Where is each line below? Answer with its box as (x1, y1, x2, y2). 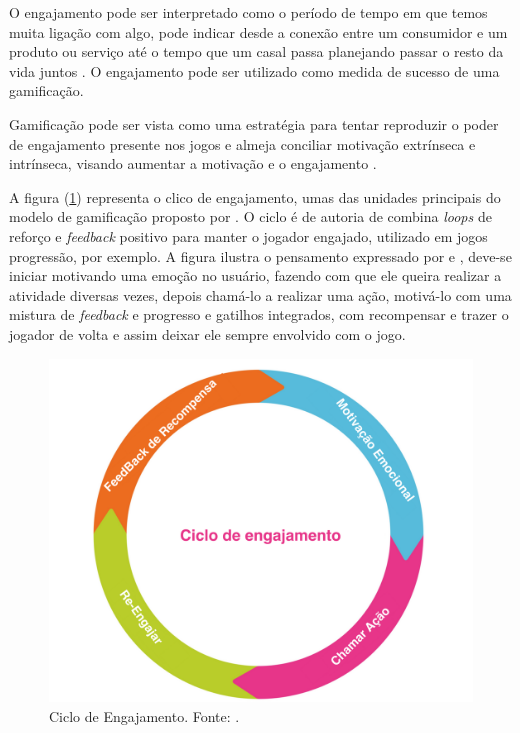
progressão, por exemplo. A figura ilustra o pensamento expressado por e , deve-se (9, 245, 512, 266)
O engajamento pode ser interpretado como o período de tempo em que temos (9, 2, 488, 22)
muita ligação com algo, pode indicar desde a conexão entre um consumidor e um (9, 21, 508, 42)
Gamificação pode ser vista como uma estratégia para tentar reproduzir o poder (9, 113, 499, 134)
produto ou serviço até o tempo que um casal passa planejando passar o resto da (9, 41, 504, 62)
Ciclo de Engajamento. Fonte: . (49, 705, 240, 726)
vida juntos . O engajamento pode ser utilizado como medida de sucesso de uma (9, 60, 500, 81)
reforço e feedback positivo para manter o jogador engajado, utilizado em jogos (9, 225, 488, 246)
